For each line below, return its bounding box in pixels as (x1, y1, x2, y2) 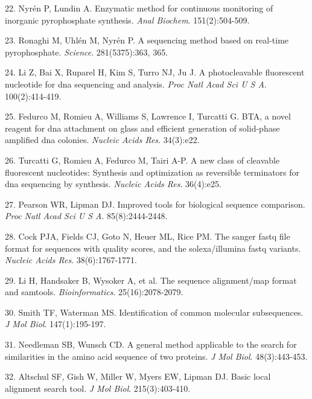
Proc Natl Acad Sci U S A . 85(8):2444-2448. (5, 209, 168, 222)
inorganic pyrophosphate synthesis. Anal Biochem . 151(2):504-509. (5, 13, 250, 26)
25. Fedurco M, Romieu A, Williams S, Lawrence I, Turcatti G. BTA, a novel (5, 110, 291, 123)
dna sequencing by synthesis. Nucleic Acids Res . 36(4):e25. (5, 177, 221, 190)
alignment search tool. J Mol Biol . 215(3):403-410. (5, 381, 191, 394)
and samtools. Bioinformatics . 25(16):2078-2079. (5, 286, 183, 298)
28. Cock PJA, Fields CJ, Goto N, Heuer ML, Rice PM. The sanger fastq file (5, 229, 290, 242)
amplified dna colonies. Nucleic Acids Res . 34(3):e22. (5, 133, 200, 146)
